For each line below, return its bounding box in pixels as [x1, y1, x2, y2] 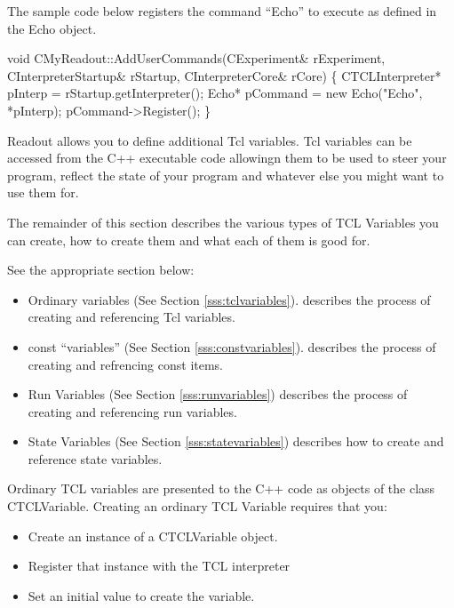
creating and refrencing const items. [28, 355, 224, 373]
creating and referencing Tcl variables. [28, 308, 235, 326]
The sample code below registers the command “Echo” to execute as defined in [7, 2, 437, 20]
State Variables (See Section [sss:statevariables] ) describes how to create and [28, 432, 444, 451]
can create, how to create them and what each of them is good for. [7, 230, 370, 249]
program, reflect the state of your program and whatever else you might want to [7, 165, 444, 184]
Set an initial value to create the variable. [28, 586, 255, 604]
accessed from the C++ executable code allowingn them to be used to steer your [7, 148, 447, 167]
